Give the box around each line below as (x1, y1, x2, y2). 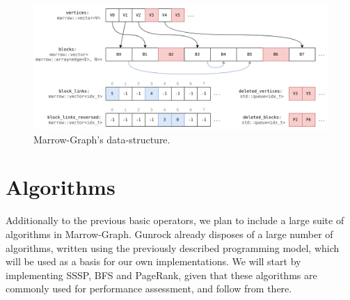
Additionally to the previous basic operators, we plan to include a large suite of (6, 213, 344, 228)
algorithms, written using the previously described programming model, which (6, 240, 340, 255)
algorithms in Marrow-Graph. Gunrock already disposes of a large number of (6, 226, 333, 241)
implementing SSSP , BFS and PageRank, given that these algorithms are (6, 267, 317, 282)
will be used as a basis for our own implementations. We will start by (6, 254, 301, 269)
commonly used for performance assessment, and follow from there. (6, 281, 292, 296)
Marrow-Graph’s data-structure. (33, 132, 170, 146)
